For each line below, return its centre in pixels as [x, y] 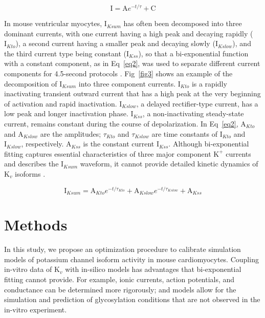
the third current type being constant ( [65, 53]
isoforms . [30, 173]
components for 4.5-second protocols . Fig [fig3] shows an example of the [118, 73]
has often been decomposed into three [183, 23]
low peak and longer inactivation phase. [66, 113]
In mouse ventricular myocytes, [53, 23]
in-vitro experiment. [36, 309]
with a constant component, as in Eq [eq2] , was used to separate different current [132, 63]
